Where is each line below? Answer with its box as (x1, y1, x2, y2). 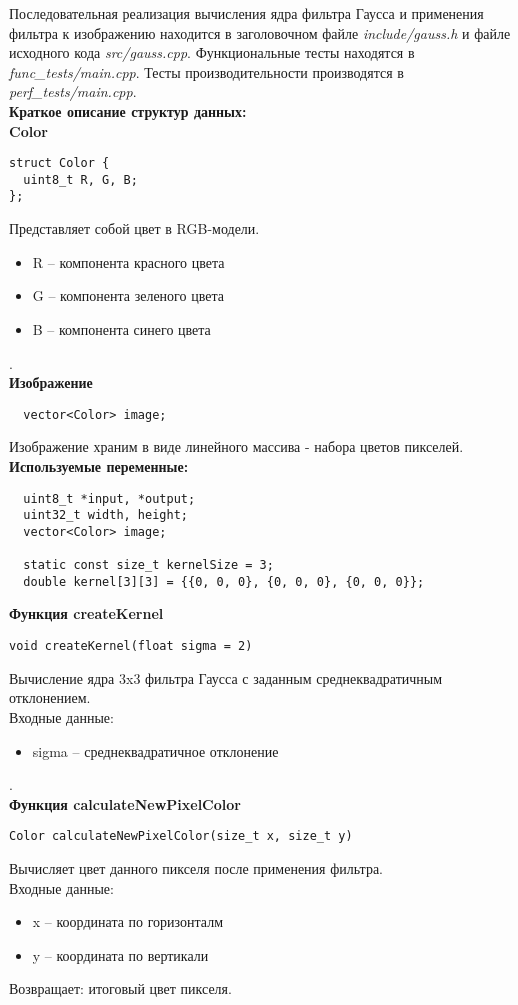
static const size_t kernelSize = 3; (23, 558, 274, 573)
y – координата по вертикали (32, 944, 209, 965)
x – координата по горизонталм (32, 911, 223, 932)
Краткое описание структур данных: (9, 100, 247, 121)
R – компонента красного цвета (32, 251, 225, 272)
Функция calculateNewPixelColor (9, 793, 241, 814)
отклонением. (9, 687, 91, 708)
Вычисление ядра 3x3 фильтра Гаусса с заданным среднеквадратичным (9, 667, 443, 688)
